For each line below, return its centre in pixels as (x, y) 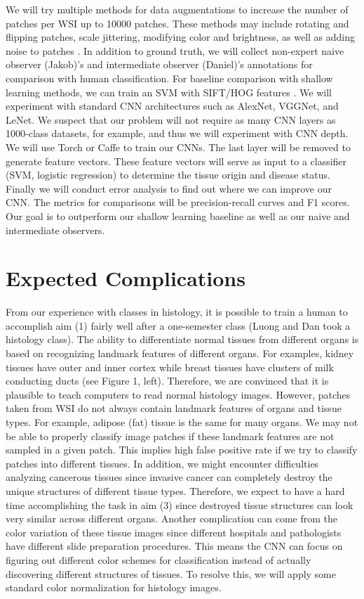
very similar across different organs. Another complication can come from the (172, 519)
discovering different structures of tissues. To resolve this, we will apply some (171, 573)
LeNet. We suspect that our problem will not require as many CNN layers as (171, 119)
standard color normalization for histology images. (114, 587)
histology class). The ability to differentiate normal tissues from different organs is (182, 339)
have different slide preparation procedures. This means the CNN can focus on (174, 546)
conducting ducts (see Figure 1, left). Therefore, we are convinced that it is (167, 381)
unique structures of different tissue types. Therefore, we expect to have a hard (175, 490)
